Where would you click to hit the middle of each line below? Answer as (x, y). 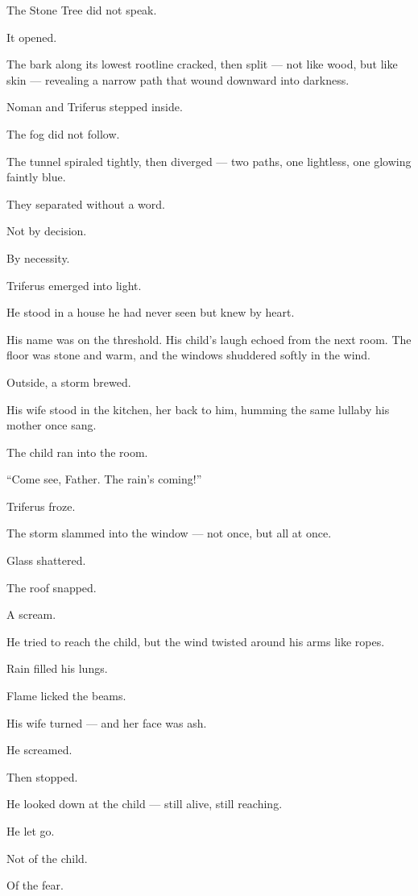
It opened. (32, 37)
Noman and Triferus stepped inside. (95, 107)
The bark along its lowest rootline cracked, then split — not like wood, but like (202, 64)
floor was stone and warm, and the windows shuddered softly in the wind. (189, 355)
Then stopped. (42, 776)
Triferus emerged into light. (74, 285)
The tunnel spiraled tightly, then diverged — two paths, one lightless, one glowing (209, 161)
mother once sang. (52, 425)
